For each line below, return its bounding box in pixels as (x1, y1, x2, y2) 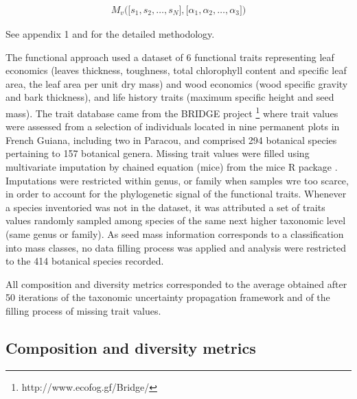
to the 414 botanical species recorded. (5, 254, 164, 268)
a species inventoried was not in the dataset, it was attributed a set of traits (5, 199, 325, 214)
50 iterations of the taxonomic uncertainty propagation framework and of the (5, 290, 330, 304)
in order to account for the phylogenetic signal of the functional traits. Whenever (5, 186, 347, 201)
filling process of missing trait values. (5, 303, 161, 317)
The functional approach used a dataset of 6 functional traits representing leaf (5, 49, 334, 64)
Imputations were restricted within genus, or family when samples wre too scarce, (5, 173, 349, 187)
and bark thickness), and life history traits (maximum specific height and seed (5, 90, 334, 104)
